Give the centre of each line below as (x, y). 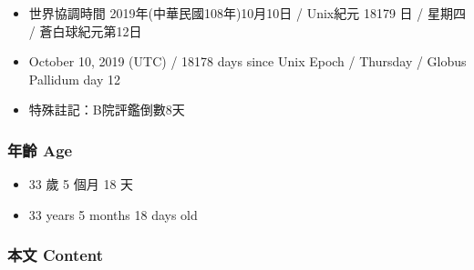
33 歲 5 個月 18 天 (81, 184)
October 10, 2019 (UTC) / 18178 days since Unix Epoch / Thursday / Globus (247, 61)
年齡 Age (40, 150)
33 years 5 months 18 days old (113, 214)
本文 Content (56, 255)
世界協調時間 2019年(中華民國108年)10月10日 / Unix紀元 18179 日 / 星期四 (247, 13)
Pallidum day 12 (74, 79)
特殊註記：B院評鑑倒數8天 (107, 110)
